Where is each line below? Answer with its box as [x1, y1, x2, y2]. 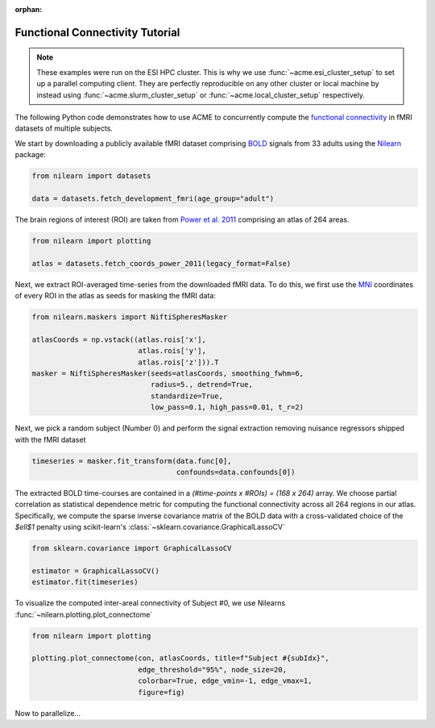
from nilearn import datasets [31, 172, 151, 181]
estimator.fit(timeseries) [31, 577, 139, 587]
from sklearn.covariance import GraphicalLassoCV [31, 544, 232, 553]
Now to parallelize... [14, 708, 81, 718]
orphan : [14, 5, 43, 14]
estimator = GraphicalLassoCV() [31, 566, 160, 576]
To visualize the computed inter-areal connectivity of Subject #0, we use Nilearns [14, 598, 286, 608]
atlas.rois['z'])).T [138, 357, 219, 367]
